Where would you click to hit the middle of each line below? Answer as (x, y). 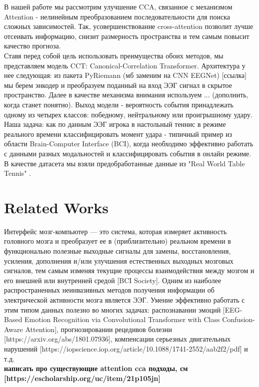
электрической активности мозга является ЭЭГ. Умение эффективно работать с (124, 299)
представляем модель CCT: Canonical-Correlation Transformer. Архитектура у (125, 65)
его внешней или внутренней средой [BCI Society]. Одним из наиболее (113, 280)
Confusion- (238, 319)
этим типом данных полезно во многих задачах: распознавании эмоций (112, 309)
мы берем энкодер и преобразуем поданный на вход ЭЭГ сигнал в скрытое (118, 85)
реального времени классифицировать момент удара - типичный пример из (118, 134)
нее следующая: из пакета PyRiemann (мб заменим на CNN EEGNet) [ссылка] (125, 75)
